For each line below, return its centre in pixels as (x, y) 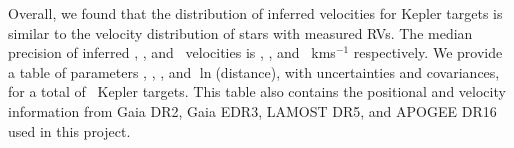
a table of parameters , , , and (100, 71)
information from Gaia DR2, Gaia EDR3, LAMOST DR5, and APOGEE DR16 (252, 110)
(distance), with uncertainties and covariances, (357, 71)
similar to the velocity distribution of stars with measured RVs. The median (240, 32)
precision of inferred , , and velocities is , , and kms (172, 52)
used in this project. (69, 130)
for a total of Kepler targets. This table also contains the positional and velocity (257, 91)
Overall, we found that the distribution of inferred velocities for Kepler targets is (255, 13)
